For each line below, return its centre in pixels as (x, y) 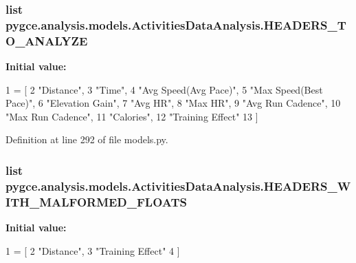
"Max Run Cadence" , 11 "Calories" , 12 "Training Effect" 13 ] (132, 116)
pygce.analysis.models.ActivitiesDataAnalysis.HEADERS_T (176, 24)
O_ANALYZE (47, 40)
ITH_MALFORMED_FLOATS (96, 201)
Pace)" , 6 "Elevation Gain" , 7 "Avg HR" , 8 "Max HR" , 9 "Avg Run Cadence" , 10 (173, 103)
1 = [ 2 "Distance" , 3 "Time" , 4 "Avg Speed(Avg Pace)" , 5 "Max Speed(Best (164, 89)
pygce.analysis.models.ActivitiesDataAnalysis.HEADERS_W (178, 186)
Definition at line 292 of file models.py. (87, 139)
